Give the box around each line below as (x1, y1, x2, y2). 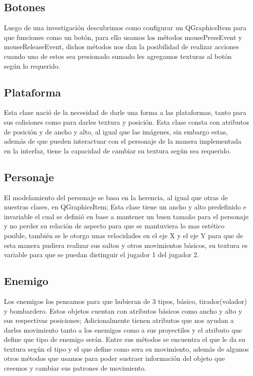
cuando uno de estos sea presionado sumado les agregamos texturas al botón (4, 51, 232, 61)
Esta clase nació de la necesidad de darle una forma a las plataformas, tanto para (4, 107, 247, 117)
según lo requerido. (4, 60, 60, 71)
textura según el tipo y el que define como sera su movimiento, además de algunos (4, 343, 249, 354)
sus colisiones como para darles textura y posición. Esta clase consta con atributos (4, 116, 249, 127)
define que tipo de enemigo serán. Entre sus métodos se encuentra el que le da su (4, 334, 246, 344)
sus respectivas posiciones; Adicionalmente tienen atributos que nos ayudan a (4, 315, 234, 325)
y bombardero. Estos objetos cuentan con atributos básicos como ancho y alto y (4, 305, 242, 316)
